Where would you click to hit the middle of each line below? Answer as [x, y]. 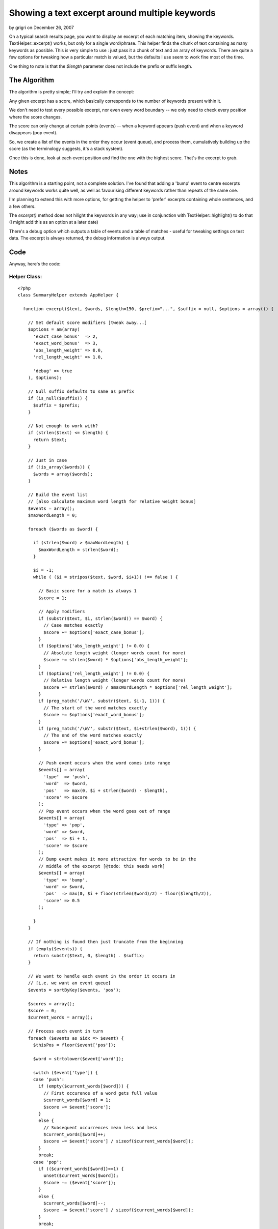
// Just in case [47, 460]
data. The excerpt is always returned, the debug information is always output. [88, 238]
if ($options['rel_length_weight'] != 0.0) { [94, 673]
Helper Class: [25, 276]
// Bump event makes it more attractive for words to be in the [117, 859]
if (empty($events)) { [55, 949]
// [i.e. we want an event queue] [69, 983]
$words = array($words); [63, 474]
